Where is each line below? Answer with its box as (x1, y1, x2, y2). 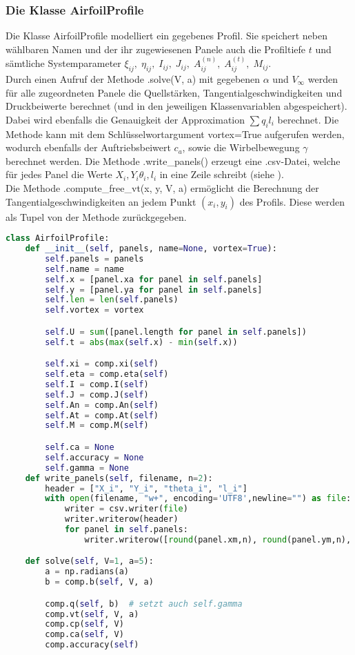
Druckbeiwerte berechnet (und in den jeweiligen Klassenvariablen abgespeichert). (6, 99, 347, 113)
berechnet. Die (277, 112, 339, 126)
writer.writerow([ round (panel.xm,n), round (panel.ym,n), (84, 534, 352, 545)
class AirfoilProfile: (6, 233, 110, 244)
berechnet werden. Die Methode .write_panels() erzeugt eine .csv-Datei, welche (6, 153, 341, 168)
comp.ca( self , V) (45, 629, 124, 640)
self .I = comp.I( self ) (45, 379, 149, 389)
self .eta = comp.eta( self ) (45, 369, 169, 380)
